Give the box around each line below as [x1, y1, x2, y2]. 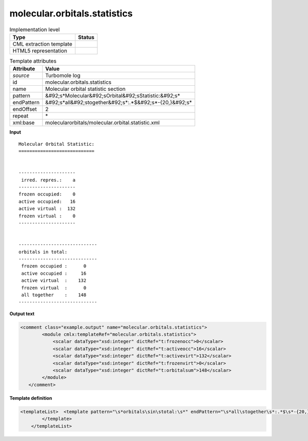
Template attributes [9, 57, 56, 65]
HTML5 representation [12, 47, 68, 54]
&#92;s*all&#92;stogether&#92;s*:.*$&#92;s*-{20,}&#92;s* [45, 99, 192, 106]
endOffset [12, 106, 37, 113]
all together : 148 [21, 292, 87, 298]
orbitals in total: [18, 249, 68, 255]
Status [78, 33, 94, 41]
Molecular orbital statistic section [45, 85, 126, 92]
